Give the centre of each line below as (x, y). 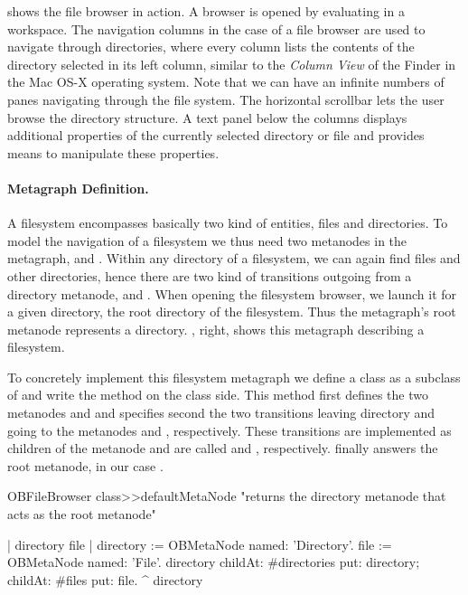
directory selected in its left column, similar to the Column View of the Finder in (232, 64)
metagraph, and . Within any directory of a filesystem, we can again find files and (234, 258)
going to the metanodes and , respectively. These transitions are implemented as (229, 430)
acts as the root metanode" (82, 514)
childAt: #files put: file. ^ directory (105, 579)
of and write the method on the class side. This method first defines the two (218, 395)
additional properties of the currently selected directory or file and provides (216, 135)
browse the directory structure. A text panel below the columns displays (207, 117)
